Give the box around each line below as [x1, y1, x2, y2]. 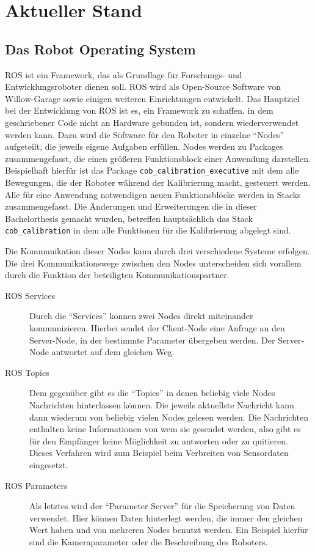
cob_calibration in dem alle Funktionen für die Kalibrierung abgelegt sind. [5, 224, 291, 237]
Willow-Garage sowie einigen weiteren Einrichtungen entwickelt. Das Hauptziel [5, 92, 300, 105]
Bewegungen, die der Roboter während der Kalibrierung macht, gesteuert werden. [5, 175, 311, 188]
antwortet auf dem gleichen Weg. [51, 345, 175, 358]
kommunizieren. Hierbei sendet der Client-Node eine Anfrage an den [29, 321, 285, 334]
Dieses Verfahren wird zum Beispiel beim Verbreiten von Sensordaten [29, 446, 289, 459]
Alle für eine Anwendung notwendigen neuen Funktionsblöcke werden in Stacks [5, 188, 301, 201]
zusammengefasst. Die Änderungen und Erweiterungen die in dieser [5, 200, 258, 213]
